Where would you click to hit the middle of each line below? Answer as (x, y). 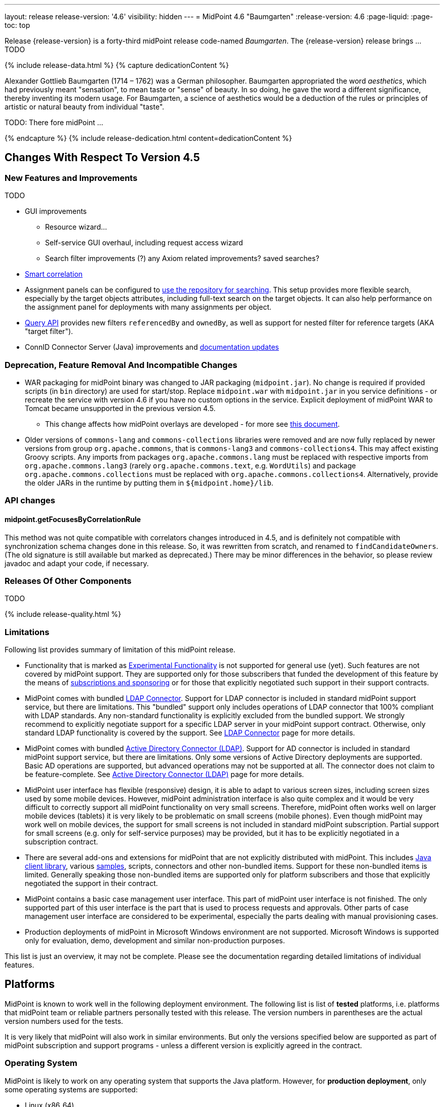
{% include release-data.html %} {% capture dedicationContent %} (117, 65)
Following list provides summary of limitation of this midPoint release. (120, 650)
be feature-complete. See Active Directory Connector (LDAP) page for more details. (165, 774)
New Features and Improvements (71, 178)
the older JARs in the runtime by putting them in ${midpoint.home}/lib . (149, 483)
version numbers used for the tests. (64, 1021)
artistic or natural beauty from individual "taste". (85, 107)
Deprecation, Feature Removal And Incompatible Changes (121, 365)
